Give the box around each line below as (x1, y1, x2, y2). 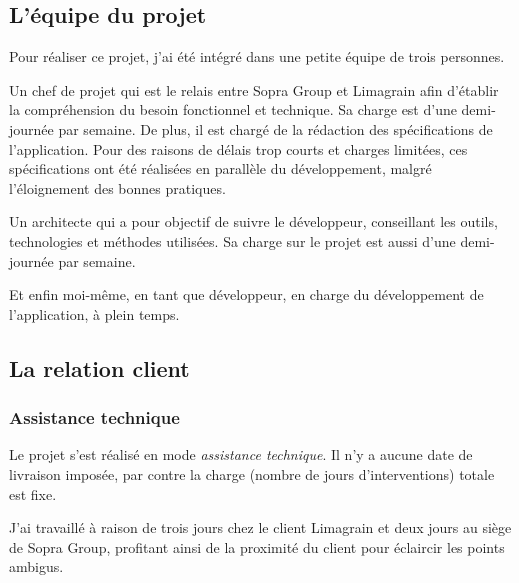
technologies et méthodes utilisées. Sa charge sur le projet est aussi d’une (9, 230, 456, 251)
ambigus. (9, 556, 64, 577)
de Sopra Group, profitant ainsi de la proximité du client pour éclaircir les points (9, 536, 505, 557)
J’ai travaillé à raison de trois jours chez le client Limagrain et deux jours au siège (9, 517, 512, 538)
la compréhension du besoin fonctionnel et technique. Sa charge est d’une (9, 99, 457, 120)
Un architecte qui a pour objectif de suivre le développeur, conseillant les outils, (9, 211, 498, 232)
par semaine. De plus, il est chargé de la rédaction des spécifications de (58, 118, 493, 139)
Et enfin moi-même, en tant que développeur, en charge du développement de (9, 284, 484, 305)
